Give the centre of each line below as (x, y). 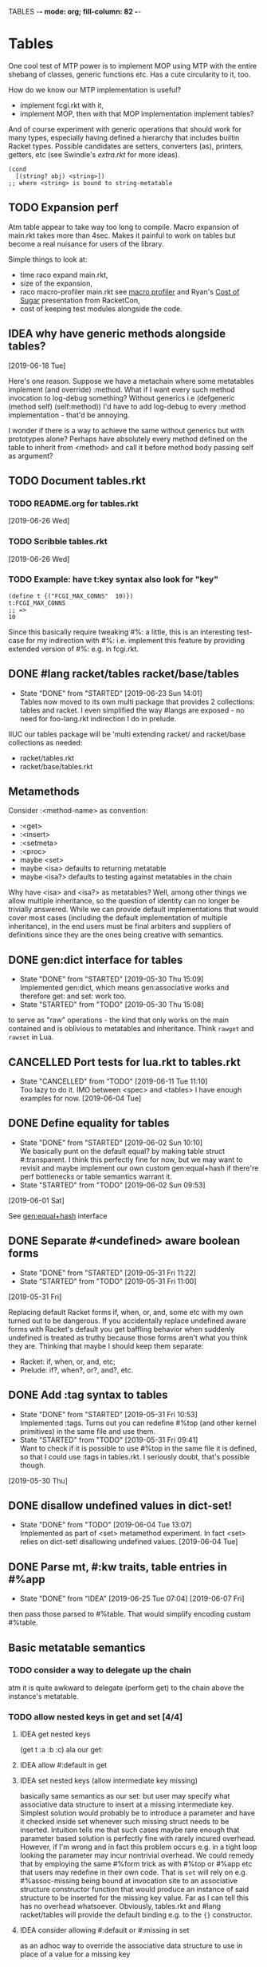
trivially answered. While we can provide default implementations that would (133, 910)
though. (33, 1465)
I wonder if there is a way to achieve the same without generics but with (126, 430)
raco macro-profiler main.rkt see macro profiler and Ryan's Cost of (130, 291)
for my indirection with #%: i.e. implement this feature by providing (135, 640)
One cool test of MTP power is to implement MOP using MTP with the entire (133, 65)
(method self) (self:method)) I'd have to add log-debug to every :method (127, 406)
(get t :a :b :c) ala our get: (61, 1750)
